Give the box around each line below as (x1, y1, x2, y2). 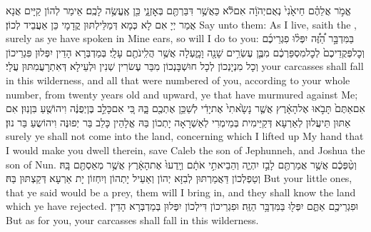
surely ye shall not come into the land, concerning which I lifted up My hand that (6, 128, 364, 143)
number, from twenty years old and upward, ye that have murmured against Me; (6, 86, 358, 101)
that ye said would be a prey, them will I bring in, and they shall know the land (6, 184, 356, 199)
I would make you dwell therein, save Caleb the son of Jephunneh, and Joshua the (6, 142, 365, 157)
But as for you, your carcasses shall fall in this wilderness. (6, 212, 259, 227)
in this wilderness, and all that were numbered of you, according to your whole (6, 72, 350, 87)
